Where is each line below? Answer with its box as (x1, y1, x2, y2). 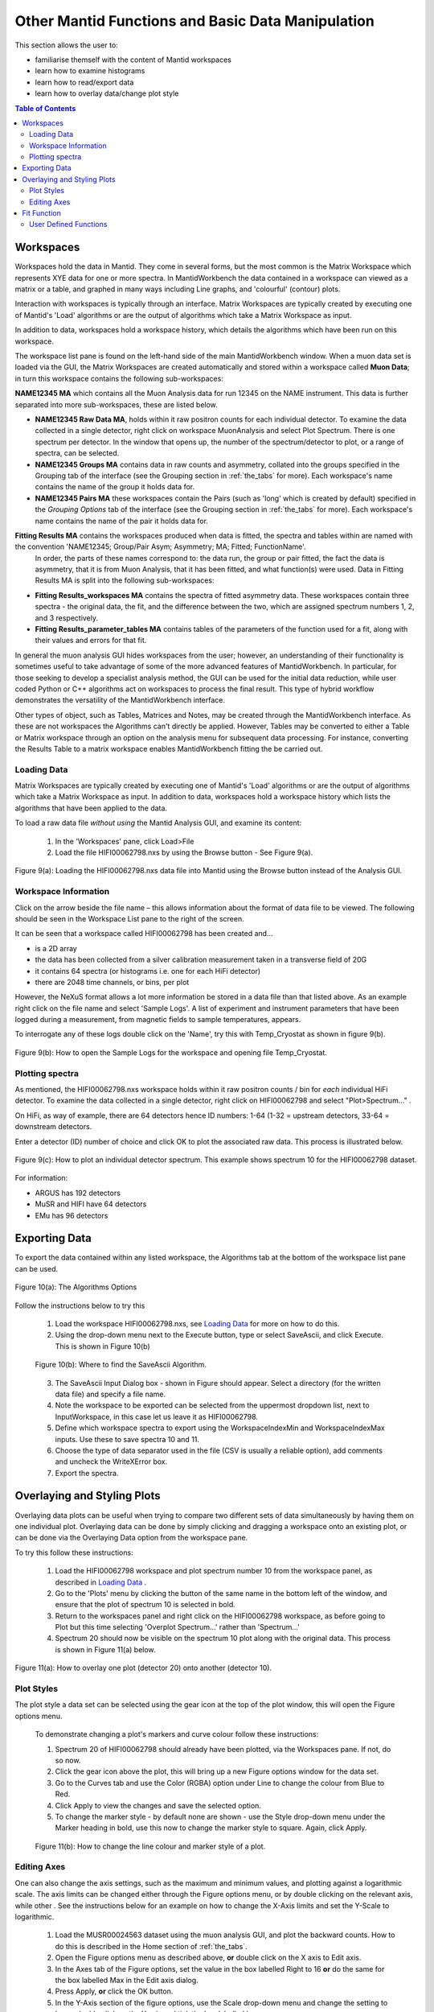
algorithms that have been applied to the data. (14, 803, 168, 813)
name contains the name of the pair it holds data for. (35, 516, 209, 526)
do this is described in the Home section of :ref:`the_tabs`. (55, 1941, 248, 1951)
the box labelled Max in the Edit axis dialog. (55, 1975, 199, 1985)
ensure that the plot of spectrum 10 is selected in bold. (55, 1600, 236, 1610)
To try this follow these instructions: (14, 1548, 133, 1557)
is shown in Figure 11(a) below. (55, 1644, 156, 1654)
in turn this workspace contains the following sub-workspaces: (14, 373, 224, 383)
